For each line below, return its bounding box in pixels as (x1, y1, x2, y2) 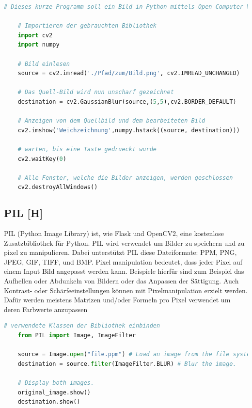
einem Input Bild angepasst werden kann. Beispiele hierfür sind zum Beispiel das (4, 266, 244, 276)
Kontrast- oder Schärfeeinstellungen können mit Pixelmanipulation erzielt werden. (4, 285, 248, 295)
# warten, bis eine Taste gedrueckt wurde (17, 145, 157, 153)
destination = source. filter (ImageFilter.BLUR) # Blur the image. (17, 360, 236, 367)
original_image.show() (17, 389, 91, 396)
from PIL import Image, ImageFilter (17, 332, 136, 339)
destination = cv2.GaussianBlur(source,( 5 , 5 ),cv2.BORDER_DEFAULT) (17, 98, 236, 105)
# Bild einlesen (17, 60, 70, 67)
